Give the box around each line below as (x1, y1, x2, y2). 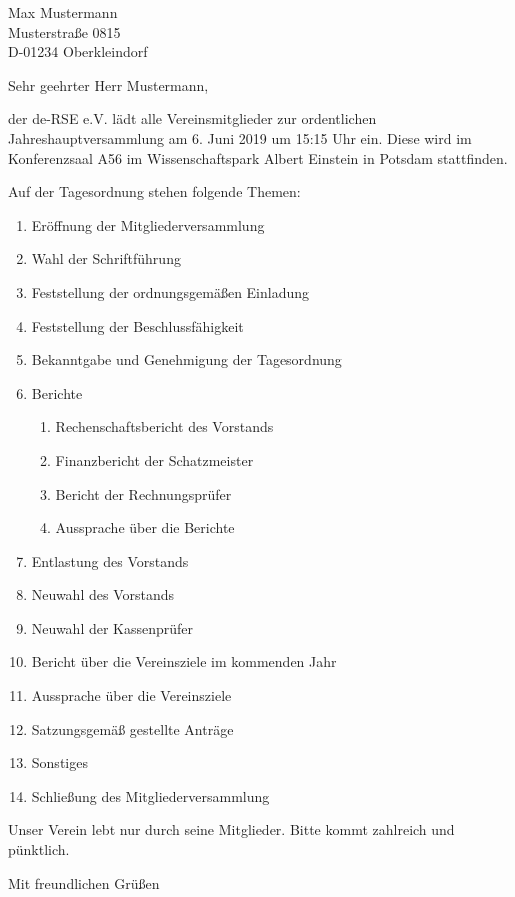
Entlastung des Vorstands (31, 550, 189, 571)
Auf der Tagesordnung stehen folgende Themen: (8, 181, 301, 202)
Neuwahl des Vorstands (31, 584, 175, 605)
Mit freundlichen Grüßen (8, 872, 160, 893)
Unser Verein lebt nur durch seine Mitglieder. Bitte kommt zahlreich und (8, 819, 455, 840)
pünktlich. (8, 839, 70, 860)
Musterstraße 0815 (8, 21, 121, 42)
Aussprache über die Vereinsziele (31, 685, 232, 706)
